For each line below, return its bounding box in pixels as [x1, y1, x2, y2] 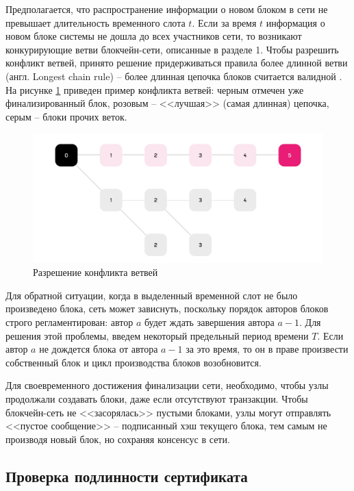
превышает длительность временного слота [5, 15, 186, 29]
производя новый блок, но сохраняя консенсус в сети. [5, 431, 230, 446]
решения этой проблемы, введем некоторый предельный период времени [5, 328, 309, 342]
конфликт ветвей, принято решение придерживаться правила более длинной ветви [5, 55, 348, 70]
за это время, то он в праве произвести [186, 342, 349, 356]
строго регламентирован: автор [5, 314, 134, 329]
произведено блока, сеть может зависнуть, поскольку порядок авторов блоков [5, 301, 329, 316]
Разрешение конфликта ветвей [33, 265, 158, 279]
